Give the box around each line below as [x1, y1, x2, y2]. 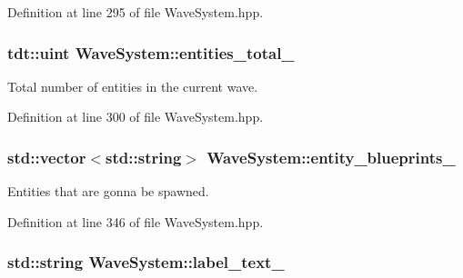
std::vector [7, 145, 86, 168]
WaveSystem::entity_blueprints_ [206, 145, 456, 168]
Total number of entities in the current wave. [7, 76, 258, 95]
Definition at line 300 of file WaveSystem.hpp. [7, 107, 264, 126]
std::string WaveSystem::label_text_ [7, 251, 285, 273]
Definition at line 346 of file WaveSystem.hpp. [7, 212, 264, 231]
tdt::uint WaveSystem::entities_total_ [7, 41, 295, 64]
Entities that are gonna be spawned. [7, 182, 209, 201]
